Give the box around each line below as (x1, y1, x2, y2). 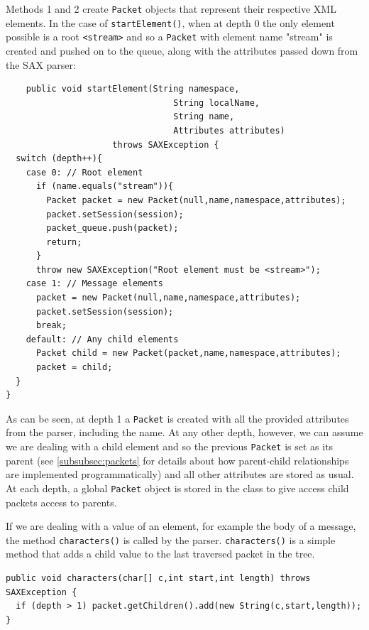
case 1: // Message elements (26, 278, 163, 289)
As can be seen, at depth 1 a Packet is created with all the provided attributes (6, 411, 349, 425)
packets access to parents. (6, 494, 117, 509)
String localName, (173, 97, 260, 108)
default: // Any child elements (26, 334, 179, 344)
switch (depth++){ (16, 153, 103, 164)
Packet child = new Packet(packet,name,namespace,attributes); (35, 348, 341, 359)
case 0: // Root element (26, 167, 143, 178)
